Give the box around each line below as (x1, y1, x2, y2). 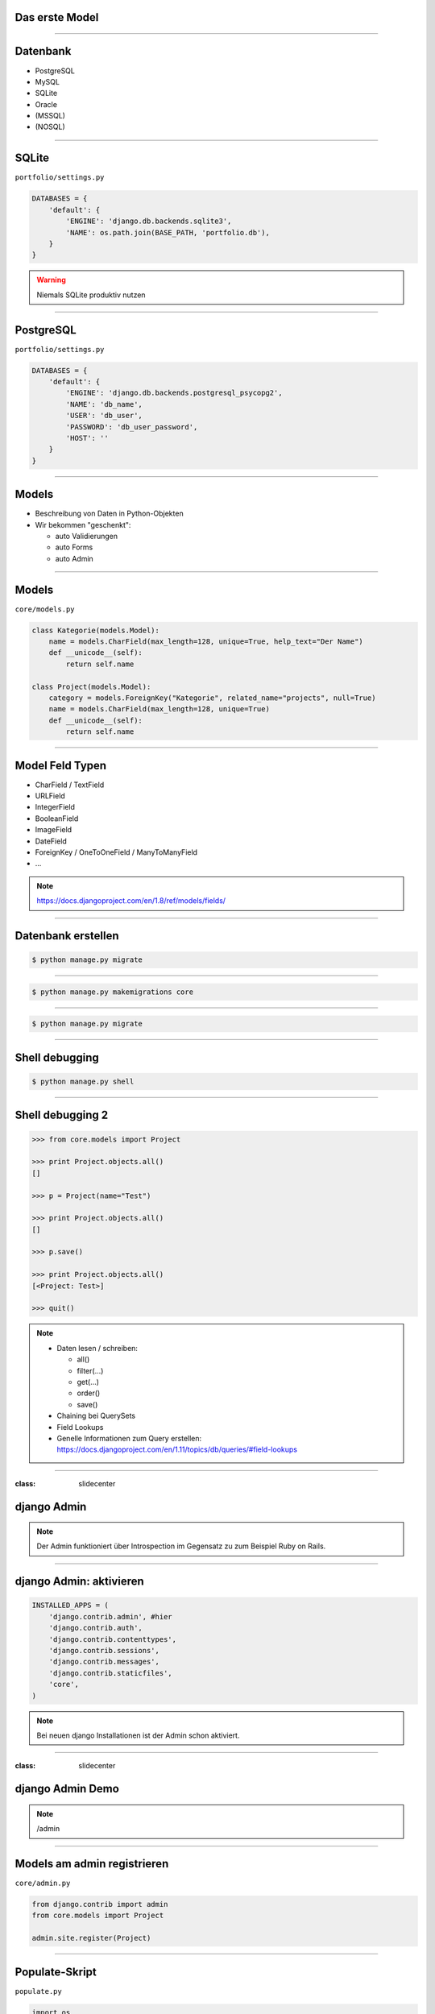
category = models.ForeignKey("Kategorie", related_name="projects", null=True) (48, 694, 376, 702)
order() (77, 1388, 101, 1398)
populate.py (14, 1987, 62, 1995)
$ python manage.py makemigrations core (31, 987, 193, 997)
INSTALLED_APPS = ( (31, 1601, 109, 1610)
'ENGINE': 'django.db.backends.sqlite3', (65, 217, 232, 226)
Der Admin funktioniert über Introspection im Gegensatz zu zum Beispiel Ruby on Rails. (36, 1541, 326, 1551)
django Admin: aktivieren (14, 1575, 144, 1589)
